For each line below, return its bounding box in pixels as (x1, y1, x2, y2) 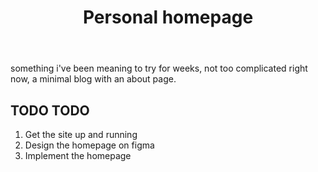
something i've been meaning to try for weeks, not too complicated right (10, 62, 308, 75)
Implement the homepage (24, 150, 132, 161)
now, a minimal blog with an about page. (10, 73, 177, 85)
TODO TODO (10, 102, 90, 119)
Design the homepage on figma (24, 139, 155, 151)
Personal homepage (82, 6, 254, 29)
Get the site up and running (24, 129, 138, 140)
